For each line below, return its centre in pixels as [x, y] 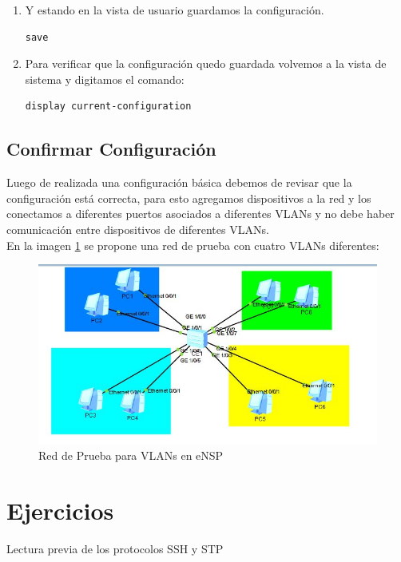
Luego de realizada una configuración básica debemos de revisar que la [179, 182]
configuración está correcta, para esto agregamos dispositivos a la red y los [189, 198]
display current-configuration [108, 107]
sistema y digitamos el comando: [105, 79]
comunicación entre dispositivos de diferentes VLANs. [138, 229]
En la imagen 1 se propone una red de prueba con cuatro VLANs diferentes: [193, 245]
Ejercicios [60, 510]
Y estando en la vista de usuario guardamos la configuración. [175, 10]
